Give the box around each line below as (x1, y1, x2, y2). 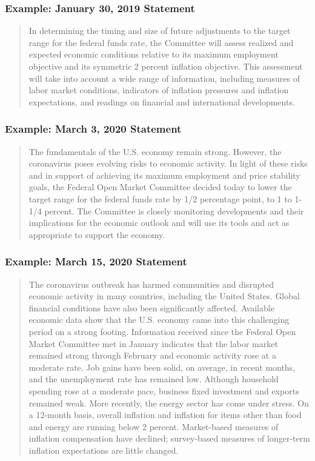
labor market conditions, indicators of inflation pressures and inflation (28, 84, 289, 96)
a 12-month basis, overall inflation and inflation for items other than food (28, 408, 302, 421)
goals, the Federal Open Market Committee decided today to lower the (28, 181, 292, 193)
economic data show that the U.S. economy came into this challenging (28, 313, 290, 326)
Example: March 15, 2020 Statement (5, 254, 187, 269)
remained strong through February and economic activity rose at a (28, 349, 276, 362)
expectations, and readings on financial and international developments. (28, 95, 295, 108)
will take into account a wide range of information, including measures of (28, 71, 300, 84)
